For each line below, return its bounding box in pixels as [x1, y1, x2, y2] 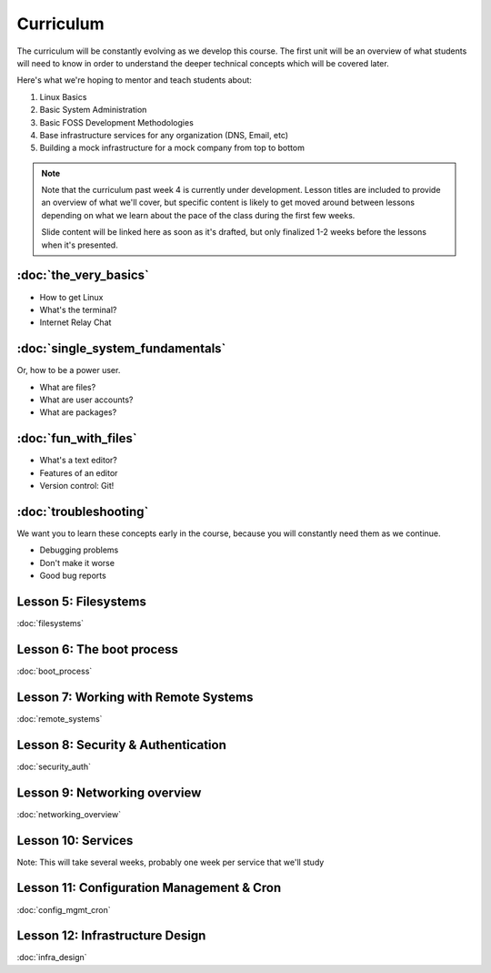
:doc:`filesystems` [16, 618, 85, 629]
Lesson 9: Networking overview [16, 785, 202, 800]
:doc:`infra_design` [16, 952, 87, 963]
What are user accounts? [39, 394, 134, 405]
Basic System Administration [39, 105, 147, 116]
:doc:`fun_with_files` [16, 431, 137, 446]
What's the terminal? [39, 304, 117, 315]
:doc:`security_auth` [16, 761, 91, 772]
